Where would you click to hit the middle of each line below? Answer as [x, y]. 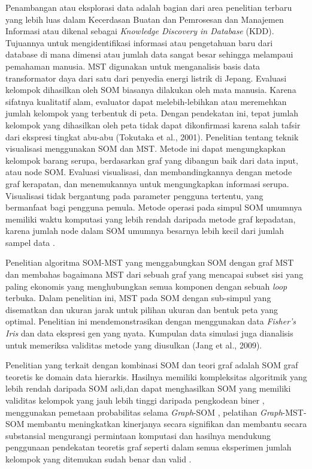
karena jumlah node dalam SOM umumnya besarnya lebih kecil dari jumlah [145, 231]
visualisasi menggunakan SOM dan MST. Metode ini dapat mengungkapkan [146, 148]
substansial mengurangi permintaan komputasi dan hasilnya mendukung [138, 435]
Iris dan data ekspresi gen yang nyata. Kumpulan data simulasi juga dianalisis [149, 333]
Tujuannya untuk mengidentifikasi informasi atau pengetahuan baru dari [139, 42]
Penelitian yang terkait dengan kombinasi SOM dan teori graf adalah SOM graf [152, 365]
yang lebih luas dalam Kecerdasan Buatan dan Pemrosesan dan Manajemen [145, 19]
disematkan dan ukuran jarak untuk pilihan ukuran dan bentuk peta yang [142, 309]
